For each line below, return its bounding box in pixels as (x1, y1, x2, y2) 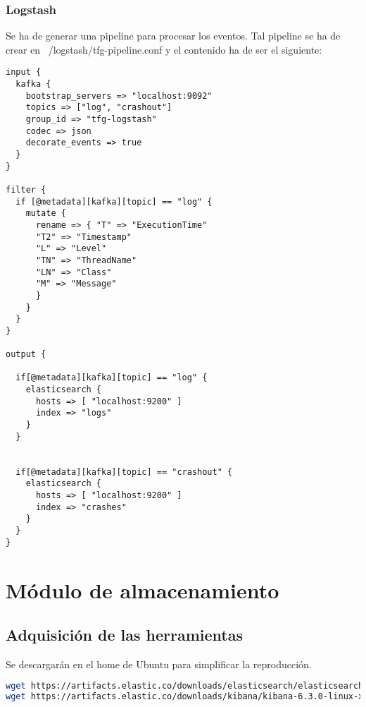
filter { (6, 184, 46, 195)
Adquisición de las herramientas (6, 624, 244, 646)
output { (6, 349, 46, 360)
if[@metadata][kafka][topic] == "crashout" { (15, 466, 233, 477)
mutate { (25, 208, 66, 219)
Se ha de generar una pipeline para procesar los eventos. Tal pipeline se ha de (6, 28, 341, 43)
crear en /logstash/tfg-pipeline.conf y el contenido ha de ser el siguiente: (6, 42, 322, 56)
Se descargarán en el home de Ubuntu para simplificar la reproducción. (6, 656, 312, 671)
